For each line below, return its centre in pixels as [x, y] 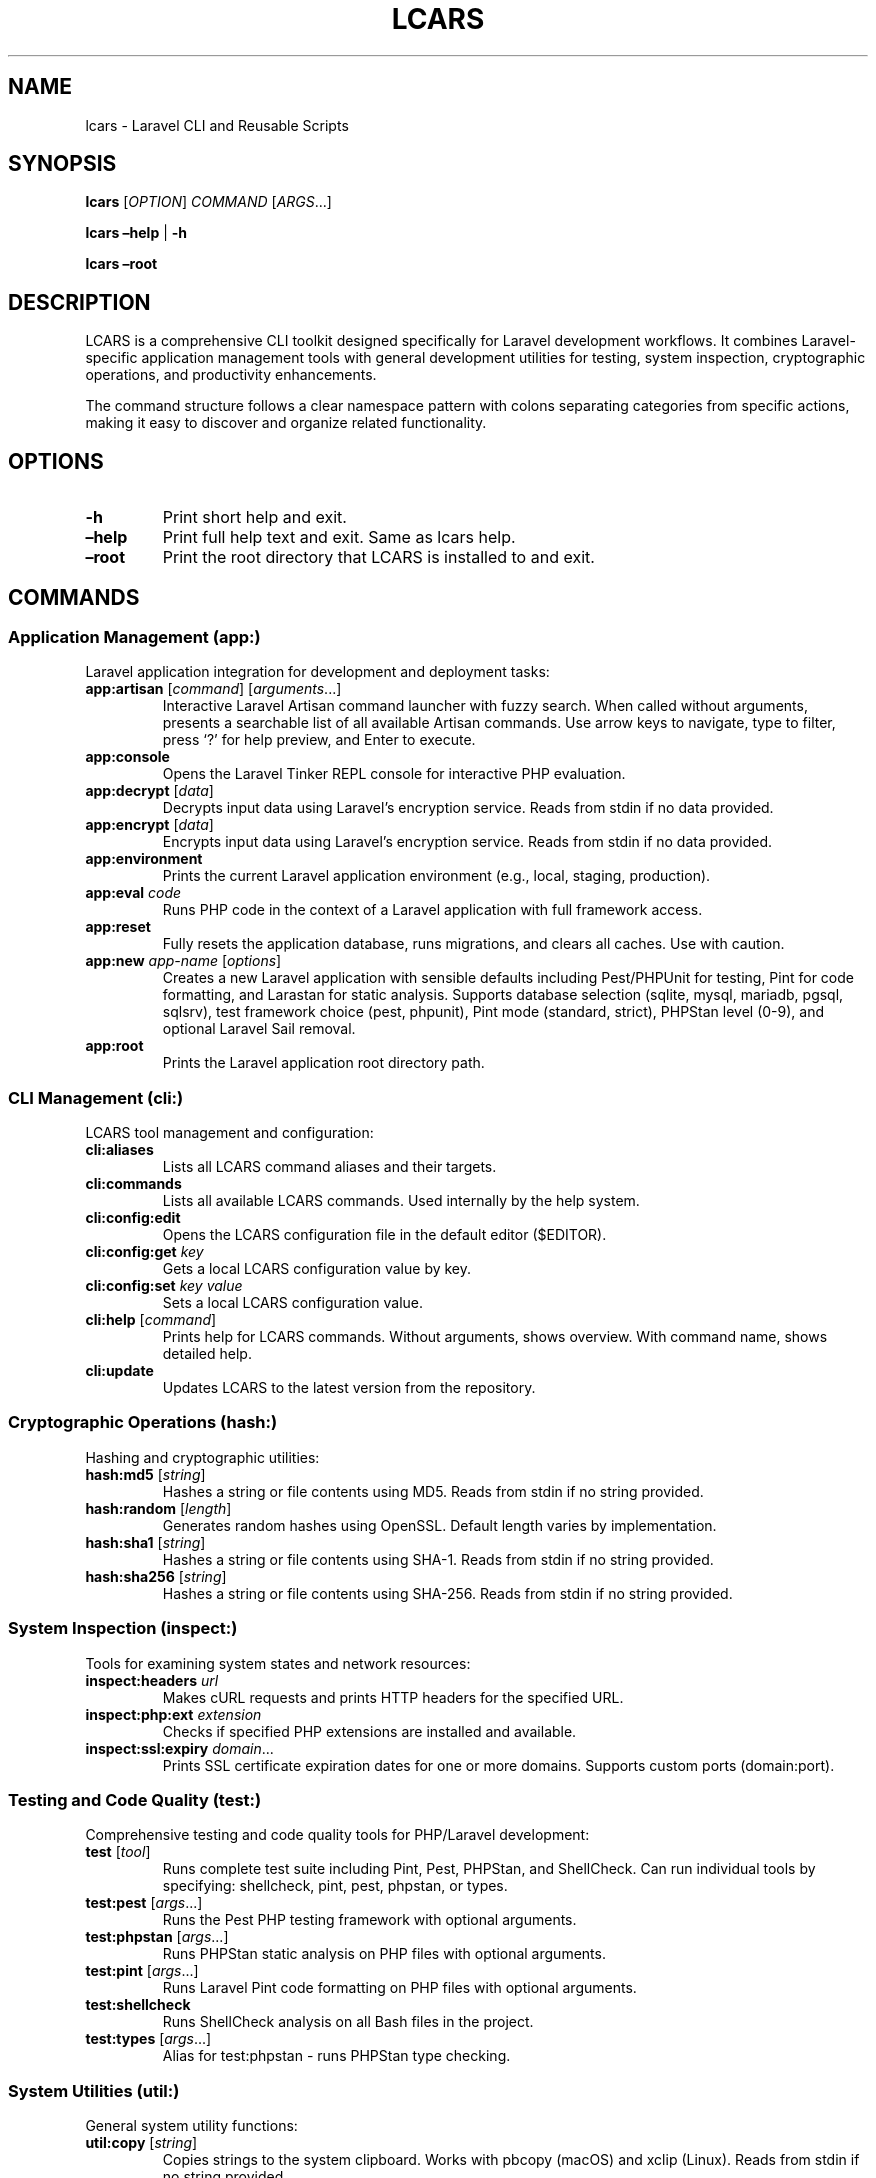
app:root [114, 1046]
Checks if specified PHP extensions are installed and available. [369, 1731]
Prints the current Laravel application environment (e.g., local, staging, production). [436, 876]
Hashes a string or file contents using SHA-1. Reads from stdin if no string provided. [438, 1559]
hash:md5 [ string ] [145, 1474]
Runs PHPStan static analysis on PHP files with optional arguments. [384, 1954]
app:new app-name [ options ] [183, 961]
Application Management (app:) [134, 636]
